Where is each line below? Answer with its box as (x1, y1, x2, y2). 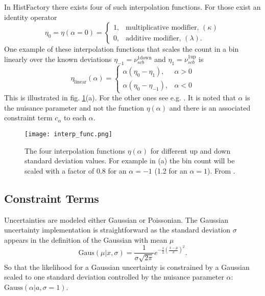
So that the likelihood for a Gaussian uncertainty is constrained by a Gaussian (4, 261, 250, 272)
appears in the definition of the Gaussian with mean (4, 234, 167, 245)
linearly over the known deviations (4, 53, 112, 64)
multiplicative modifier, (126, 24, 199, 31)
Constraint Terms (4, 190, 99, 206)
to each (64, 112, 87, 123)
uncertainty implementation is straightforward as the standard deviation (4, 224, 231, 235)
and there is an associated (169, 102, 251, 113)
